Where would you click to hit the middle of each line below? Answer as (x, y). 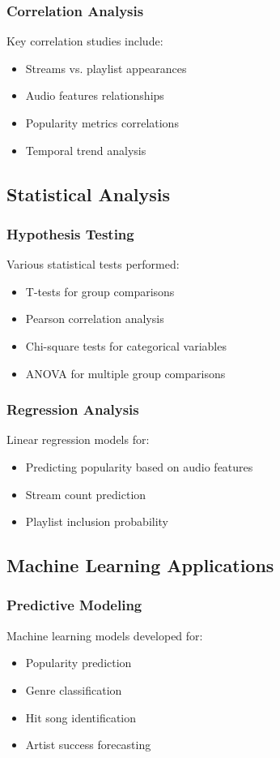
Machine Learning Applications (140, 565)
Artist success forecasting (88, 745)
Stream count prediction (86, 494)
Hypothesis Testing (70, 233)
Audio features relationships (95, 95)
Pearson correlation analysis (95, 319)
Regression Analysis (73, 409)
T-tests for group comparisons (100, 291)
